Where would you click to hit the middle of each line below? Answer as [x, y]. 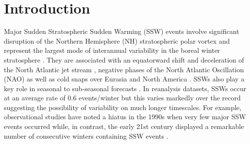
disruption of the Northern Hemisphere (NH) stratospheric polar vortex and [117, 40]
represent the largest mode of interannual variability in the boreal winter [112, 50]
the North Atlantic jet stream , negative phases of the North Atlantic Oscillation [124, 69]
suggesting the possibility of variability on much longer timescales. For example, [123, 107]
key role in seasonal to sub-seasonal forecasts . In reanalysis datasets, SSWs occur [125, 88]
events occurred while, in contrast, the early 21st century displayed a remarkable [124, 126]
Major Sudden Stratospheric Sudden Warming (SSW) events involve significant [122, 31]
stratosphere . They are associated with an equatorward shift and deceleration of [124, 59]
